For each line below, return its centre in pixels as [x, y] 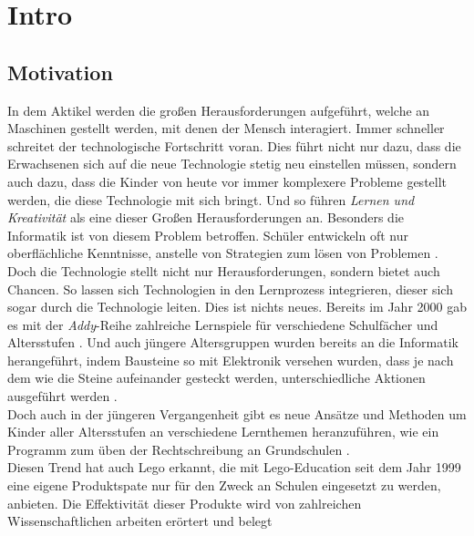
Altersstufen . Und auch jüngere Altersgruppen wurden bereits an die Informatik [233, 342]
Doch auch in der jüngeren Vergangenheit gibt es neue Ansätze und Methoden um [237, 413]
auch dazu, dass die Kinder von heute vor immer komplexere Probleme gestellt [227, 181]
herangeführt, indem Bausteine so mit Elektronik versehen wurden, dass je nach [231, 360]
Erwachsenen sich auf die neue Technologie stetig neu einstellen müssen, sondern [232, 164]
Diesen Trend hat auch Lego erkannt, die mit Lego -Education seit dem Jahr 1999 [234, 467]
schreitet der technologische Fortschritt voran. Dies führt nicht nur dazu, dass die [234, 145]
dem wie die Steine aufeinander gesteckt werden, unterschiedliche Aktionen [216, 378]
